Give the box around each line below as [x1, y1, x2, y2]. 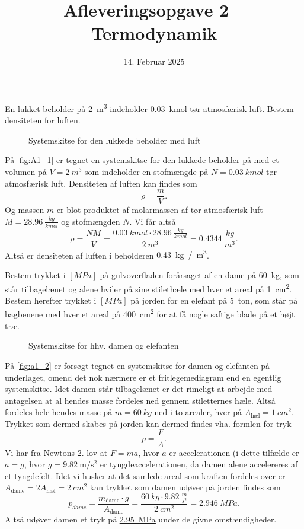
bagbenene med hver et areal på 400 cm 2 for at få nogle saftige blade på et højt [5, 306, 295, 320]
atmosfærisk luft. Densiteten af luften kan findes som [5, 177, 197, 189]
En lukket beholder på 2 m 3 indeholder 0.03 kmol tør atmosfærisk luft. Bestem [5, 100, 294, 114]
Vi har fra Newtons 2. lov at [5, 446, 108, 458]
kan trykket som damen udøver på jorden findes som [89, 481, 281, 493]
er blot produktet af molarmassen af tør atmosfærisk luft [56, 203, 263, 216]
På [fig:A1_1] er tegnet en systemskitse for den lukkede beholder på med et [5, 154, 279, 166]
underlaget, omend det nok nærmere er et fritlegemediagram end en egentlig [5, 371, 281, 383]
